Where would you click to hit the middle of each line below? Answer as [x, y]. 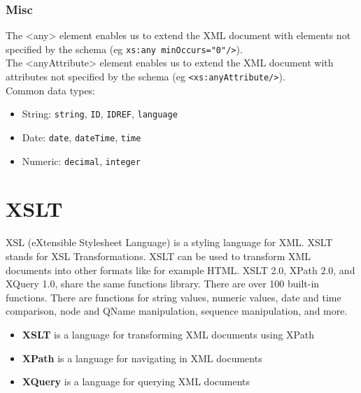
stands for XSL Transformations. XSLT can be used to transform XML [158, 256]
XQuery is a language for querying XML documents [136, 381]
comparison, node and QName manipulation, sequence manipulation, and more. [177, 311]
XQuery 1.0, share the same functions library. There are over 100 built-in [163, 284]
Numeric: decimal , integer [81, 160]
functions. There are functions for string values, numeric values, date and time [174, 297]
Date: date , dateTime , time [82, 137]
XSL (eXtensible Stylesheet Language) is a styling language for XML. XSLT [169, 242]
